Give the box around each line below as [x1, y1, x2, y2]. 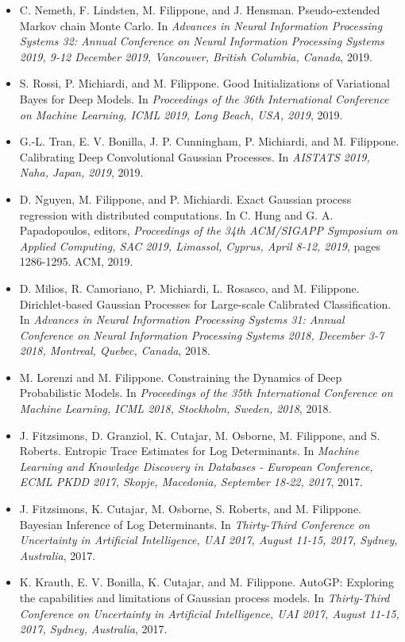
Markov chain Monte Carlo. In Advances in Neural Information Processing [19, 17, 383, 33]
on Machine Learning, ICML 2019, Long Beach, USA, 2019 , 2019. [19, 106, 343, 123]
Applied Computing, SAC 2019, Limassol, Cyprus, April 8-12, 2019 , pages [19, 237, 381, 254]
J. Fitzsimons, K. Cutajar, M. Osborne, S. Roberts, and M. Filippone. [19, 500, 362, 517]
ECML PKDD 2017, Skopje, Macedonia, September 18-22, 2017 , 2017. [19, 473, 363, 490]
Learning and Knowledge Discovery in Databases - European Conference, [19, 457, 373, 474]
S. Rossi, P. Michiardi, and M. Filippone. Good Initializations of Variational [19, 75, 391, 91]
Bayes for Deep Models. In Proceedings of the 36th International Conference [19, 90, 389, 107]
